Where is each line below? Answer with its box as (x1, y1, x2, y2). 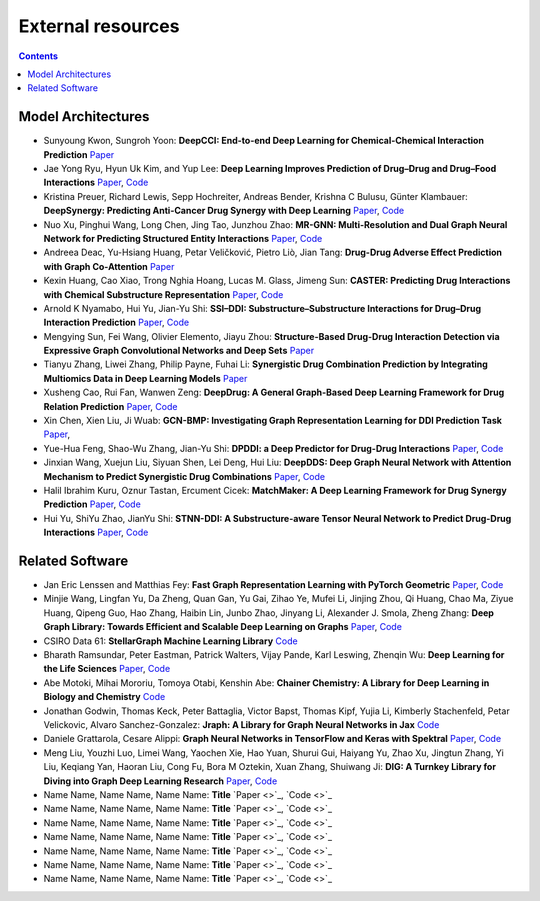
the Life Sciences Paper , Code (43, 663, 171, 675)
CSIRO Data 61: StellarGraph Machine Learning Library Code (43, 635, 299, 647)
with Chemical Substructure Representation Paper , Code (43, 288, 284, 300)
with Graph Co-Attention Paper (43, 260, 175, 272)
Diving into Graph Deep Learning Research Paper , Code (43, 775, 278, 787)
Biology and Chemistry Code (43, 691, 166, 703)
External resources (18, 15, 180, 37)
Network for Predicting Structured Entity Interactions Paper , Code (43, 232, 323, 244)
